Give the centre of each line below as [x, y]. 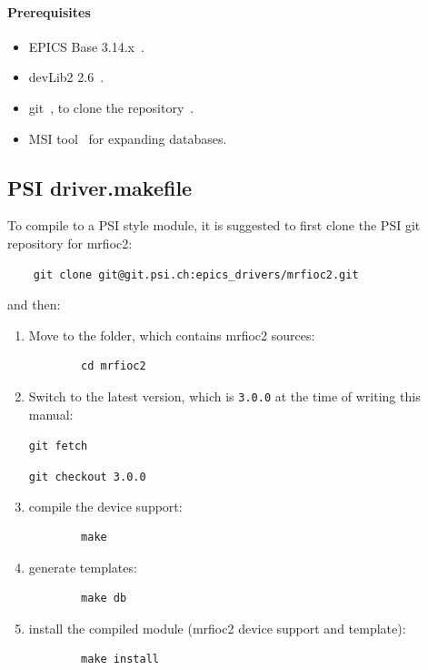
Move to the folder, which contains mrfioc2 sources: [172, 335]
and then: [34, 305]
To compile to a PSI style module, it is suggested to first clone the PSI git [214, 225]
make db [104, 599]
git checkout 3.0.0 [87, 477]
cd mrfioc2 [114, 366]
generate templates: [83, 567]
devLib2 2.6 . [66, 77]
